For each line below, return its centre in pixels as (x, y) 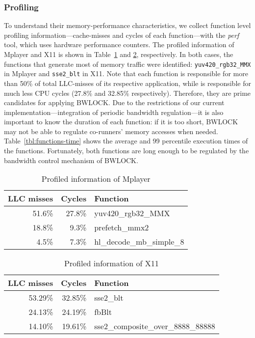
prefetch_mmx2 (122, 227)
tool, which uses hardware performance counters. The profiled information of (119, 44)
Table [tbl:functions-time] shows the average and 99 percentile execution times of (126, 141)
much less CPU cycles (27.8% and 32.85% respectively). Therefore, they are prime (127, 93)
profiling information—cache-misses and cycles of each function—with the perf (122, 35)
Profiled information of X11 (111, 263)
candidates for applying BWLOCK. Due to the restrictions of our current (114, 102)
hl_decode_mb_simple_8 (139, 242)
